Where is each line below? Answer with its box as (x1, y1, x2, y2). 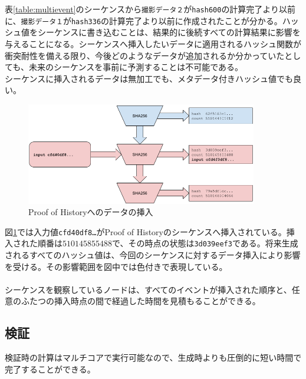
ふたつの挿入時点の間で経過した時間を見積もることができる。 (21, 295, 261, 307)
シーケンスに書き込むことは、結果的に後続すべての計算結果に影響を (37, 26, 301, 38)
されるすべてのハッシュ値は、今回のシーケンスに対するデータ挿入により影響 (5, 249, 301, 261)
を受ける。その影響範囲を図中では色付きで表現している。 (5, 260, 228, 272)
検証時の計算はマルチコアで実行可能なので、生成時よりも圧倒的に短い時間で (5, 351, 302, 364)
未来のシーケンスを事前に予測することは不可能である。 (28, 61, 244, 73)
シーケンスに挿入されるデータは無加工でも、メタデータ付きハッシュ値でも (5, 72, 293, 84)
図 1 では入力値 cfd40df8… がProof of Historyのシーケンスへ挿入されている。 (5, 225, 287, 238)
